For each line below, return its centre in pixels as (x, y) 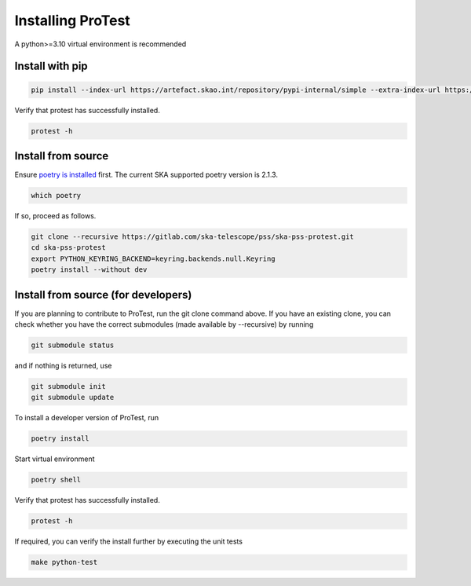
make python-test (64, 562)
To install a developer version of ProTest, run (87, 418)
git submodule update (73, 397)
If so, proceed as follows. (55, 215)
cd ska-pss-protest (68, 248)
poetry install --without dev (89, 270)
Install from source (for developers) (103, 295)
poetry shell (56, 480)
